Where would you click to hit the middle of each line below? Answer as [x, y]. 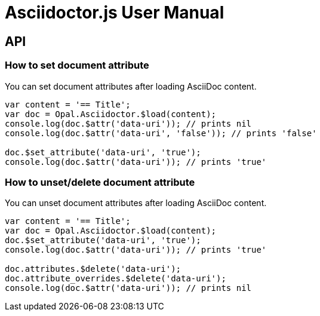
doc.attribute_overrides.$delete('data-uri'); [116, 279]
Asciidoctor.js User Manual [115, 13]
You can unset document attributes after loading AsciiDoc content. [136, 203]
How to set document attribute [77, 65]
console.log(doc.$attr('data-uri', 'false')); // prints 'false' [161, 133]
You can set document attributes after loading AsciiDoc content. [131, 86]
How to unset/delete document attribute [100, 182]
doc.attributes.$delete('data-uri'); [93, 269]
